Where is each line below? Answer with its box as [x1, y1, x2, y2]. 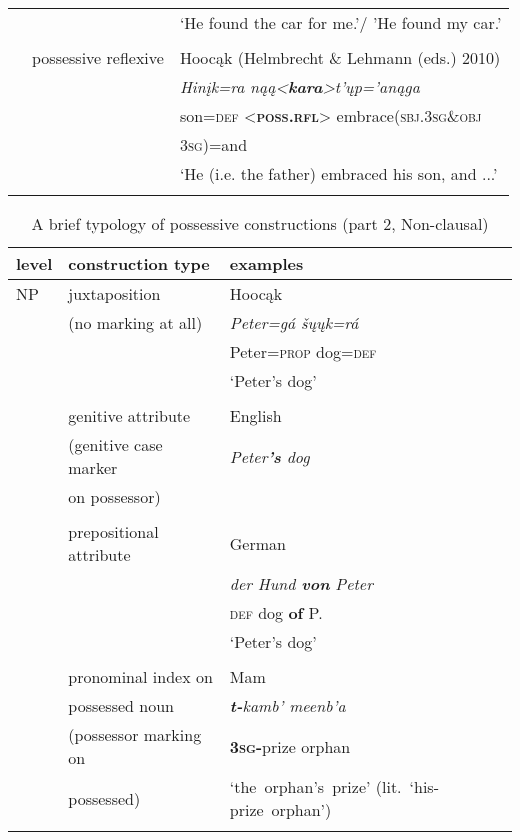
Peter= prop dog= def [229, 340, 377, 363]
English [229, 404, 282, 427]
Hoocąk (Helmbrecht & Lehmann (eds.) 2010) [179, 46, 501, 69]
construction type [68, 252, 210, 275]
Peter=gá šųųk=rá [229, 311, 359, 334]
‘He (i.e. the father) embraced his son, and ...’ [179, 162, 498, 185]
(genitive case [68, 433, 163, 456]
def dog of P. [229, 601, 323, 624]
